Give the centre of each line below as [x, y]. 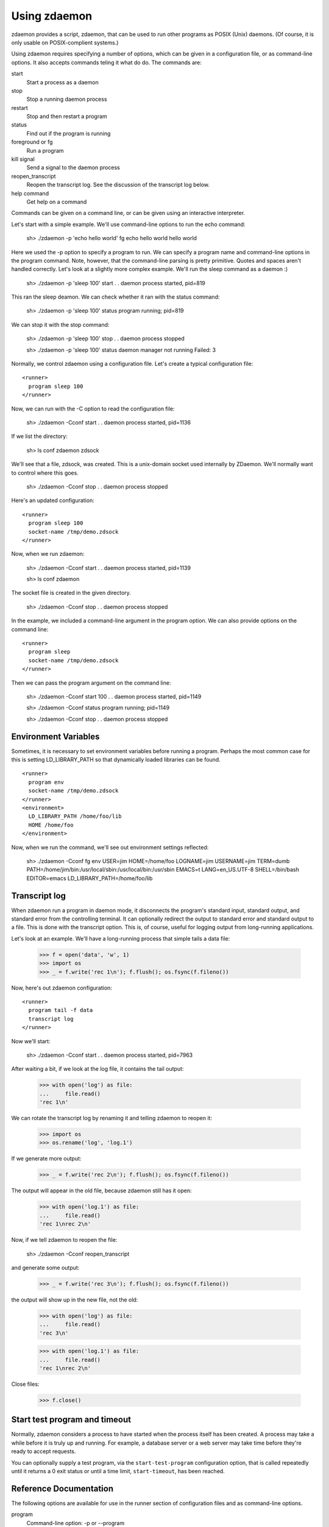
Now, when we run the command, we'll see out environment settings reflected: [110, 847]
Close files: [25, 1384]
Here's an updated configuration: [53, 500]
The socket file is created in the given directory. [71, 593]
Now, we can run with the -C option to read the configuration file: [93, 409]
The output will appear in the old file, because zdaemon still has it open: [101, 1190]
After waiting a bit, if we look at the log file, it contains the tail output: [97, 1069]
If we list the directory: [40, 436]
